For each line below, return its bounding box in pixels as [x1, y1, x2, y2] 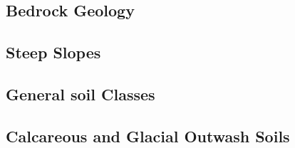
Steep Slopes [6, 41, 101, 63]
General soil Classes [6, 83, 155, 105]
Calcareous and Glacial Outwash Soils [6, 125, 290, 147]
